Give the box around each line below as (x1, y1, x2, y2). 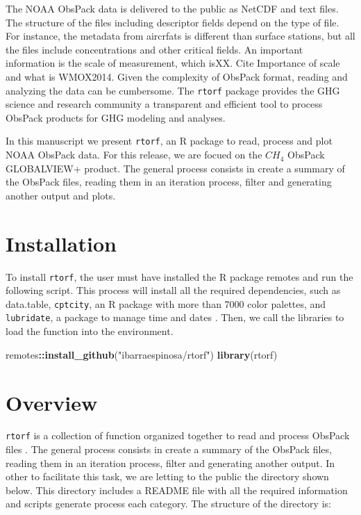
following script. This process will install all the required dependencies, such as (6, 283, 341, 297)
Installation (6, 229, 117, 257)
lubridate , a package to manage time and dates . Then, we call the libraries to (6, 310, 344, 325)
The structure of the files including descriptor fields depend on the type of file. (6, 15, 339, 29)
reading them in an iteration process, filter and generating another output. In (6, 455, 335, 470)
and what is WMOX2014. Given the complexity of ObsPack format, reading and (6, 69, 348, 83)
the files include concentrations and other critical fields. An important (6, 42, 303, 56)
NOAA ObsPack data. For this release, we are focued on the (6, 147, 262, 162)
